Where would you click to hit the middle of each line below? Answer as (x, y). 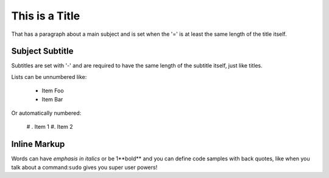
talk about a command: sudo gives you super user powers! (84, 167)
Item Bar (52, 99)
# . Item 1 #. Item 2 (50, 127)
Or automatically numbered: (46, 113)
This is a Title (46, 16)
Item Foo (53, 91)
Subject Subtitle (42, 51)
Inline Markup (38, 144)
